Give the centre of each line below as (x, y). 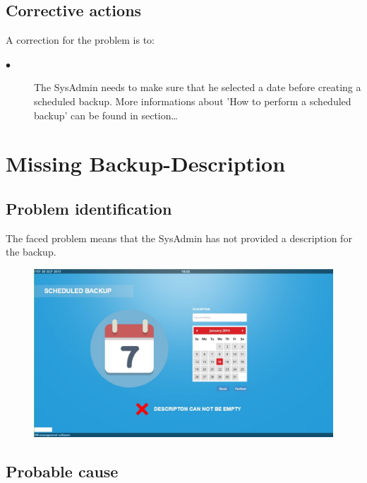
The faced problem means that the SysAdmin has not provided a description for (179, 238)
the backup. (31, 252)
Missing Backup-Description (146, 163)
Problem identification (89, 208)
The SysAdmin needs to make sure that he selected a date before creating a (198, 87)
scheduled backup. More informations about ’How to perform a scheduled (193, 101)
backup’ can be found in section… (106, 115)
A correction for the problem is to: (80, 40)
